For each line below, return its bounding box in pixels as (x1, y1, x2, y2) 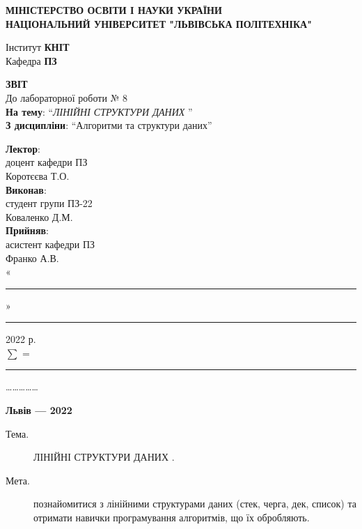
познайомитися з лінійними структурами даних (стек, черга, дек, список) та (33, 496, 356, 511)
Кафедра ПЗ (6, 53, 57, 68)
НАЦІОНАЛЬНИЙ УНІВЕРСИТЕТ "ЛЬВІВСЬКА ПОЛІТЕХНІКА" (6, 16, 312, 31)
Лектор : (6, 141, 41, 155)
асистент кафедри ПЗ (6, 236, 95, 251)
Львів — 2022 (6, 403, 72, 417)
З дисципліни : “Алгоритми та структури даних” (6, 118, 212, 132)
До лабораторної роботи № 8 (6, 90, 128, 105)
